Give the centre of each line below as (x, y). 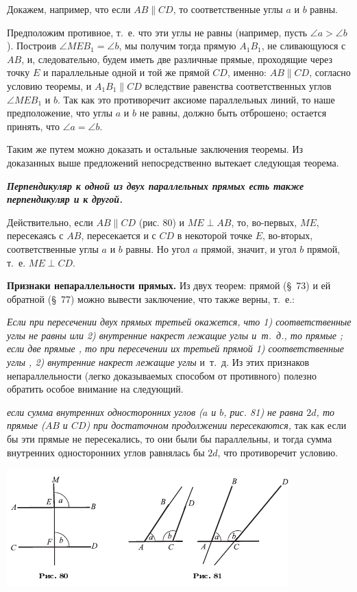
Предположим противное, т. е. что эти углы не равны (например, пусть (157, 32)
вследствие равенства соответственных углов (238, 85)
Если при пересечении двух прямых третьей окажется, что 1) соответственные (179, 322)
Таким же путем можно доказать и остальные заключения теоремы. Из (155, 149)
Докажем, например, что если (69, 9)
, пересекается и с (119, 235)
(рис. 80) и (161, 222)
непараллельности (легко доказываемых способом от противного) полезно (162, 375)
